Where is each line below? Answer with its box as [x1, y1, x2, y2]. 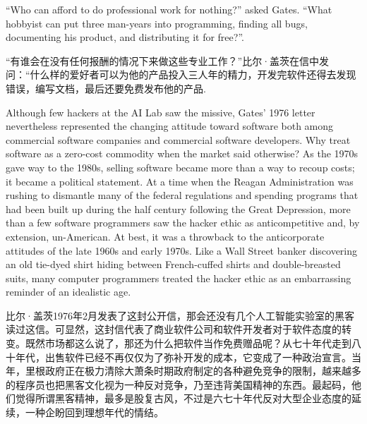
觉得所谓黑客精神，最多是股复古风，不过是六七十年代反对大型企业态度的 [15, 391, 351, 406]
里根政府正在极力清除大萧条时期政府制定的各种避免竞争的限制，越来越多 [25, 363, 361, 378]
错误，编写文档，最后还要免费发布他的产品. [6, 80, 206, 95]
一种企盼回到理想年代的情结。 [25, 405, 164, 420]
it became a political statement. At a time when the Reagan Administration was [6, 174, 354, 188]
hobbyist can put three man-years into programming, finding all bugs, [6, 16, 308, 30]
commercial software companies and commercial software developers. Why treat [6, 132, 351, 147]
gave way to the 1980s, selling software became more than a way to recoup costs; [6, 159, 355, 174]
